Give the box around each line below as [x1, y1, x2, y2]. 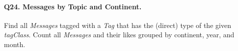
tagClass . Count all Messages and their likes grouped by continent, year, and [4, 29, 235, 40]
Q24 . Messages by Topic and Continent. [4, 1, 142, 11]
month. [4, 39, 26, 49]
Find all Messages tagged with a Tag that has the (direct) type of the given [4, 20, 231, 30]
